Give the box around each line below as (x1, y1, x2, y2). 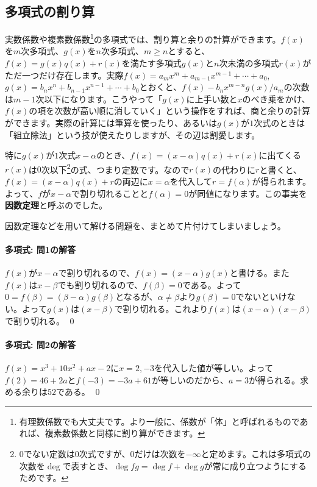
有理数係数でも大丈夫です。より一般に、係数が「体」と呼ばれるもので (19, 414, 300, 427)
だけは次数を (134, 447, 186, 460)
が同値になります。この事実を (188, 187, 307, 199)
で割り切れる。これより (114, 302, 208, 315)
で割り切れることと (71, 187, 149, 199)
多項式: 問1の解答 (5, 243, 76, 256)
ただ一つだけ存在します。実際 (5, 68, 124, 81)
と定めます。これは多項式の (201, 447, 312, 460)
